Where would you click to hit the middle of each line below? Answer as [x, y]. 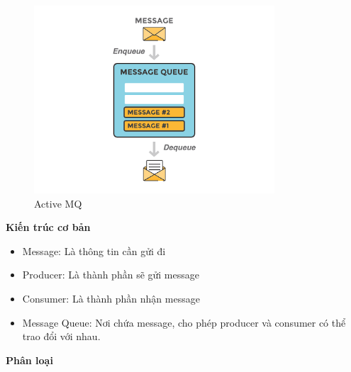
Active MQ [58, 203]
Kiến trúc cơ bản [48, 227]
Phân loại [29, 360]
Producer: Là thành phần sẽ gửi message [111, 275]
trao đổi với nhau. [61, 336]
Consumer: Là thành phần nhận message [111, 298]
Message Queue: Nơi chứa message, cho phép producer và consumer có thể [184, 322]
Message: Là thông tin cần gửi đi [94, 250]
